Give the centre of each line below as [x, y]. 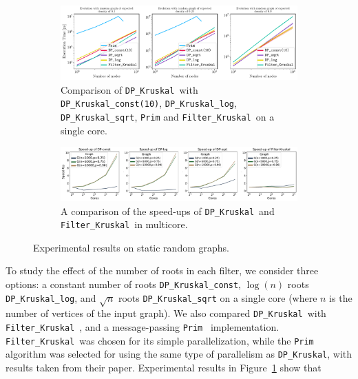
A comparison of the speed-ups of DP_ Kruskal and [168, 211]
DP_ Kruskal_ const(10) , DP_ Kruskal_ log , [149, 103]
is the [341, 297]
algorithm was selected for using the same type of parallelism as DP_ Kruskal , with [179, 354]
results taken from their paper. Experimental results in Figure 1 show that [164, 368]
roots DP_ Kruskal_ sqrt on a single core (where [218, 297]
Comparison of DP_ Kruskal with [129, 89]
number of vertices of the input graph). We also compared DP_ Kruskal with [166, 313]
